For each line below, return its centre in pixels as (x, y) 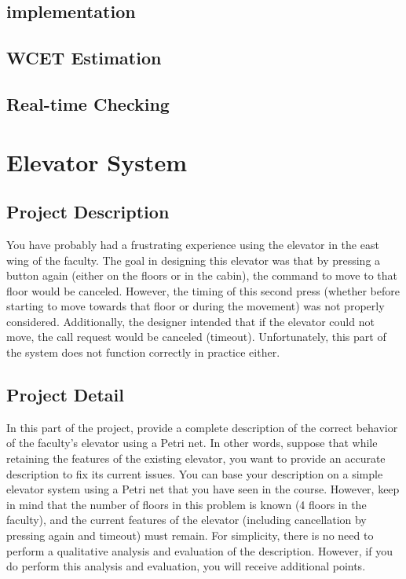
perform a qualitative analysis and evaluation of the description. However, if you (199, 550)
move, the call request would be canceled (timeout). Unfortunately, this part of (196, 337)
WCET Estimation (84, 58)
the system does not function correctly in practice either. (143, 352)
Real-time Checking (88, 103)
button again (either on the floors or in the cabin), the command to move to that (202, 275)
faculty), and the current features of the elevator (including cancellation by (187, 520)
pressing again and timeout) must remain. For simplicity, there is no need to (190, 535)
